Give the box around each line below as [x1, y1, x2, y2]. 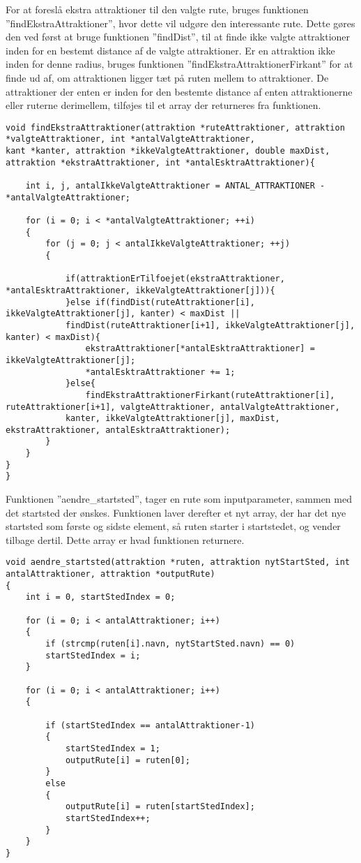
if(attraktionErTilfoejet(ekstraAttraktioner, [65, 274, 285, 284]
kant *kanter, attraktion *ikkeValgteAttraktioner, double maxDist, [6, 146, 330, 156]
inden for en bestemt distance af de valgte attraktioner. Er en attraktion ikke [6, 43, 335, 57]
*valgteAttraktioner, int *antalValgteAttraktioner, [6, 134, 255, 145]
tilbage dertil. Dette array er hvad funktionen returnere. [6, 532, 245, 547]
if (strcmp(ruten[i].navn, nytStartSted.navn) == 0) [45, 639, 295, 649]
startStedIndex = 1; [65, 743, 160, 753]
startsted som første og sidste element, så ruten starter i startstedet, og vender [6, 519, 341, 533]
